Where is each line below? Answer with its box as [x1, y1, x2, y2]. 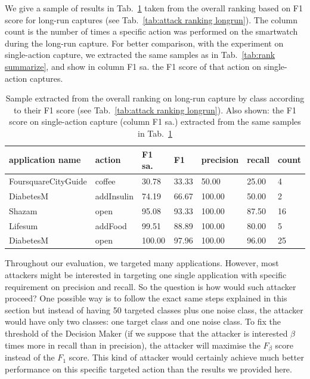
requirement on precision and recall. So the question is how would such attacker [5, 280, 296, 292]
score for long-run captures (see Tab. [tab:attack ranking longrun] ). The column [5, 13, 297, 26]
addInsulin [95, 189, 134, 202]
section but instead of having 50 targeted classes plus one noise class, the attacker [5, 303, 303, 316]
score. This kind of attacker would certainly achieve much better [69, 351, 304, 363]
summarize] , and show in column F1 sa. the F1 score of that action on [5, 60, 262, 72]
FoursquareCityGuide [9, 174, 87, 187]
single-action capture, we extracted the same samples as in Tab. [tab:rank [5, 48, 275, 61]
